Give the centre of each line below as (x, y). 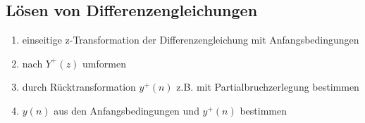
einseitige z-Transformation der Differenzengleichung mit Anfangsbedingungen (191, 40)
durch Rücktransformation (79, 87)
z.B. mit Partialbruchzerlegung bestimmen (268, 87)
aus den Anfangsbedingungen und (126, 110)
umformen (104, 63)
